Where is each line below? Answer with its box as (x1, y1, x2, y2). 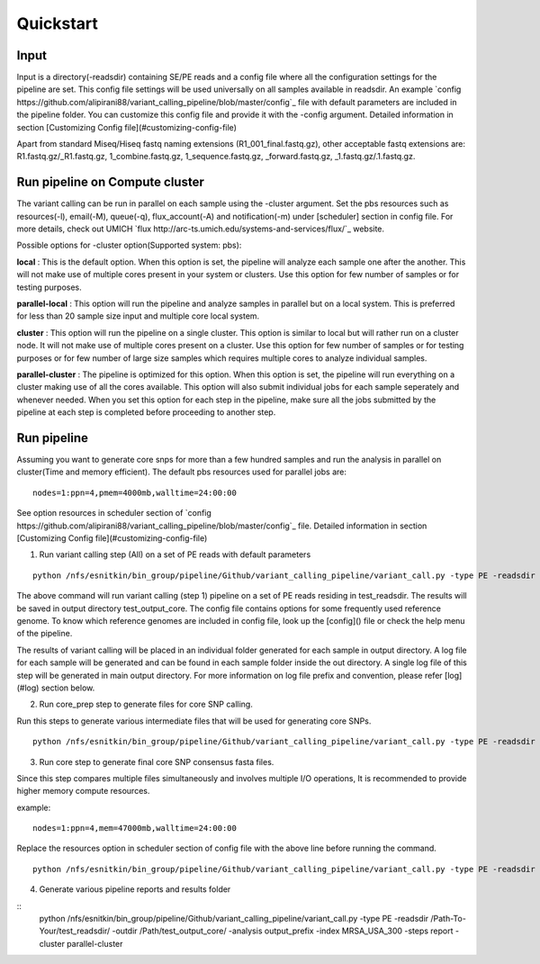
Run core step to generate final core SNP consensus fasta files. (39, 756, 274, 767)
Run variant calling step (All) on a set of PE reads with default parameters (39, 549, 311, 560)
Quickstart (16, 14, 99, 33)
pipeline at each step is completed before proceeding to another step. (16, 407, 276, 418)
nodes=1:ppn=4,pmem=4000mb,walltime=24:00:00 (32, 487, 238, 498)
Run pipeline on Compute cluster (16, 175, 204, 190)
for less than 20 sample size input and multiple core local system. (16, 311, 260, 321)
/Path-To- (430, 914, 467, 924)
